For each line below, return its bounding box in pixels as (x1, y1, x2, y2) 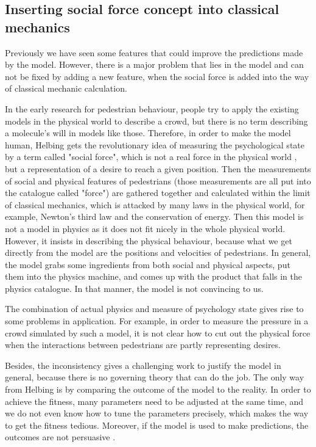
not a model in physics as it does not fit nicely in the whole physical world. (5, 222, 286, 234)
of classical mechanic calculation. (5, 82, 127, 95)
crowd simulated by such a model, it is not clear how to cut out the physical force (5, 326, 311, 339)
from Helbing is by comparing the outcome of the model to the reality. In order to (5, 383, 311, 396)
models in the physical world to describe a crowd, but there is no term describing (5, 114, 308, 127)
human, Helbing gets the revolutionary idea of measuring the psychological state (5, 138, 304, 151)
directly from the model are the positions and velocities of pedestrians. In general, (5, 246, 311, 259)
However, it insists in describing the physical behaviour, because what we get (5, 234, 292, 247)
